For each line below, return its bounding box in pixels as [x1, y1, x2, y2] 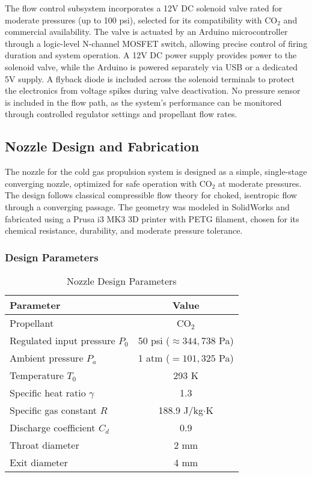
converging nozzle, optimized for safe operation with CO [5, 177, 212, 189]
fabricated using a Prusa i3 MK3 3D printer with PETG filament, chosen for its [5, 212, 299, 225]
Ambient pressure [10, 350, 84, 365]
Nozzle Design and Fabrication [5, 137, 200, 156]
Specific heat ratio [10, 385, 86, 400]
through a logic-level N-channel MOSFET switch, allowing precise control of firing [5, 37, 308, 49]
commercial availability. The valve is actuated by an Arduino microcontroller [5, 25, 288, 38]
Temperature [10, 368, 64, 382]
